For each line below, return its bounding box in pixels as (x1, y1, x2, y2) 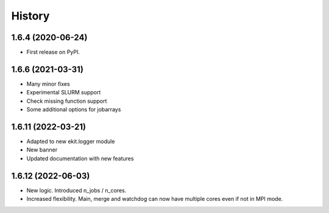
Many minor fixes (26, 80, 70, 88)
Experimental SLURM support (26, 89, 101, 96)
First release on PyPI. (26, 49, 80, 56)
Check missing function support (26, 97, 107, 105)
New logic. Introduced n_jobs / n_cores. (26, 186, 127, 194)
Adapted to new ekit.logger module (26, 138, 115, 145)
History (11, 9, 50, 23)
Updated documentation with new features (26, 155, 134, 162)
